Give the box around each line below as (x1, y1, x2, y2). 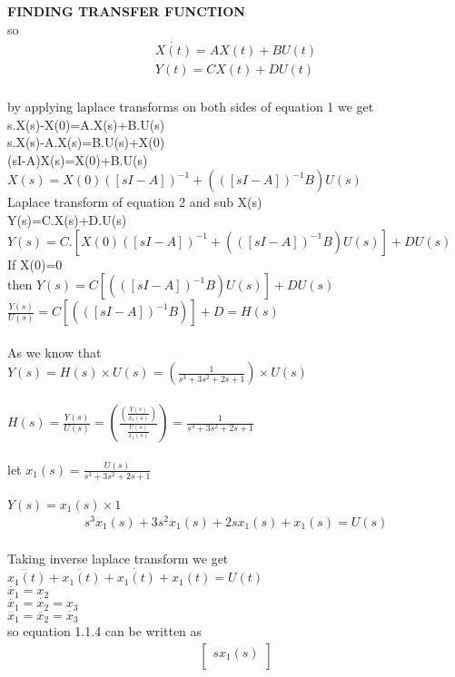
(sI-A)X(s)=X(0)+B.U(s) (7, 150, 148, 169)
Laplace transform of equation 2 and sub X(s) (7, 192, 262, 211)
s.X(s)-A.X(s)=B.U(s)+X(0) (7, 132, 165, 152)
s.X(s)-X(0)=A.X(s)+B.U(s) (7, 114, 165, 133)
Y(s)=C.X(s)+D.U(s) (7, 211, 127, 230)
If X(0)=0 (7, 254, 63, 273)
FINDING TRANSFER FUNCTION (7, 2, 245, 20)
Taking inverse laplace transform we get (7, 549, 229, 568)
